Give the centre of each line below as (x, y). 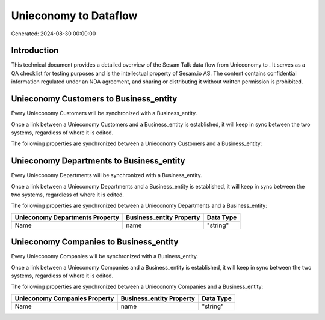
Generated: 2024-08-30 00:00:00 (54, 34)
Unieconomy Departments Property (67, 217)
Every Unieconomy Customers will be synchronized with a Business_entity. (104, 113)
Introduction (35, 51)
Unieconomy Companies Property (64, 298)
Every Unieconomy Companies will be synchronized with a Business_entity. (105, 256)
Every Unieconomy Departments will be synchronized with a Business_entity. (107, 175)
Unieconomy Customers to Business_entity (94, 99)
